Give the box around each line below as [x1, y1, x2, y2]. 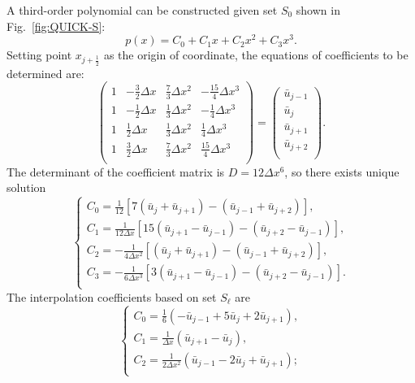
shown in [296, 2, 340, 18]
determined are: [6, 64, 84, 81]
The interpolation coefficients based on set [6, 288, 217, 305]
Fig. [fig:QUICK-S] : [6, 17, 106, 34]
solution [6, 179, 46, 196]
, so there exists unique [284, 163, 400, 180]
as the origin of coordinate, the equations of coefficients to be [103, 46, 409, 63]
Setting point [6, 46, 72, 63]
